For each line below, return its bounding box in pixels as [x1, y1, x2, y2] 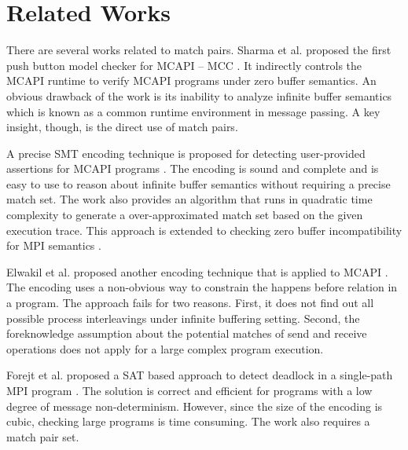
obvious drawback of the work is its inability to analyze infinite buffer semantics [6, 87, 392, 104]
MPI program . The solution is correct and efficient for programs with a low [6, 382, 373, 398]
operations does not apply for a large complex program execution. [6, 340, 324, 357]
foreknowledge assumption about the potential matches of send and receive [6, 325, 367, 342]
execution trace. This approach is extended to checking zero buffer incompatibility [6, 221, 402, 238]
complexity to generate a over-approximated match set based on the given [6, 207, 363, 223]
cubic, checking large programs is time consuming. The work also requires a [6, 413, 370, 430]
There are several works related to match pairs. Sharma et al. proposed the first [6, 42, 391, 58]
